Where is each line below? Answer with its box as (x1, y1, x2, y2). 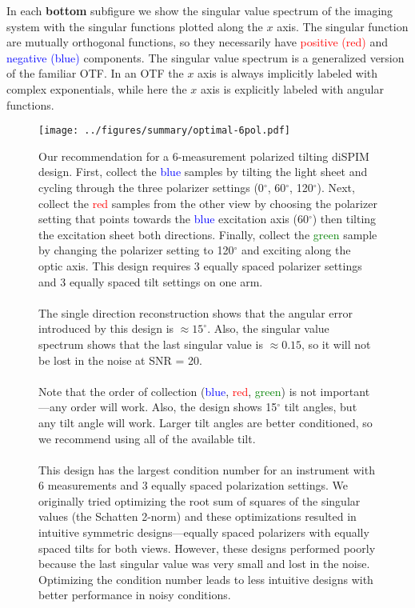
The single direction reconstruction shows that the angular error (38, 304, 353, 321)
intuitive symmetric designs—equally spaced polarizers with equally (38, 524, 369, 541)
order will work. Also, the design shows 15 (70, 398, 277, 415)
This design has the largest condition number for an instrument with (38, 461, 375, 478)
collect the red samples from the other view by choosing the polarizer (38, 194, 377, 211)
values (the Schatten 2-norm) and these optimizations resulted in (38, 508, 357, 525)
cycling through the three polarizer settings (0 (38, 179, 264, 195)
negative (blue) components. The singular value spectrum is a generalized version (6, 49, 405, 66)
